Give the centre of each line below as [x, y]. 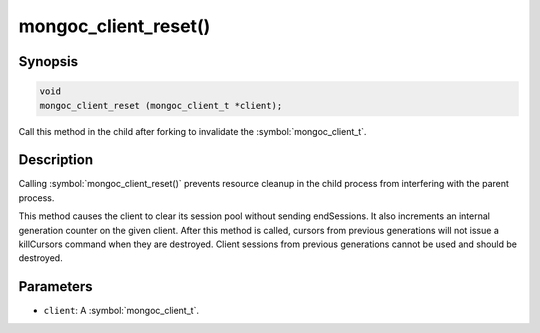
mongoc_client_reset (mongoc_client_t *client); [161, 105]
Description [56, 160]
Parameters [55, 286]
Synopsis [48, 61]
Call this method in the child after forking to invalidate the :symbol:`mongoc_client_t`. [192, 131]
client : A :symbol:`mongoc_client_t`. [121, 311]
